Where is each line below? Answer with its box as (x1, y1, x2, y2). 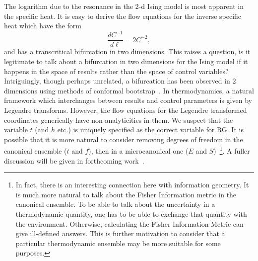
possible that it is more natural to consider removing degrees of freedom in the (4, 134, 243, 144)
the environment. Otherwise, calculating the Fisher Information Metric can (15, 218, 244, 229)
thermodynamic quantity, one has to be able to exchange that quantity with (15, 208, 247, 219)
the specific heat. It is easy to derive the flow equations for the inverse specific (4, 10, 242, 21)
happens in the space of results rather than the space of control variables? (4, 66, 229, 76)
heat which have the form (4, 20, 81, 31)
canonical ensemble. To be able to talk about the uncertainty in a (15, 199, 215, 209)
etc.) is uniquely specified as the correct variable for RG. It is (57, 124, 244, 135)
